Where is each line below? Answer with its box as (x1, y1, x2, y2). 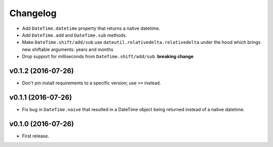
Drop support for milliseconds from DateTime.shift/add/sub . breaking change (22, 54, 194, 60)
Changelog (9, 8, 57, 19)
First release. (22, 133, 50, 139)
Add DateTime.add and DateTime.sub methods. (22, 32, 127, 38)
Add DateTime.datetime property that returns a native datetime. (22, 25, 160, 31)
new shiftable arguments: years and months (22, 46, 114, 53)
